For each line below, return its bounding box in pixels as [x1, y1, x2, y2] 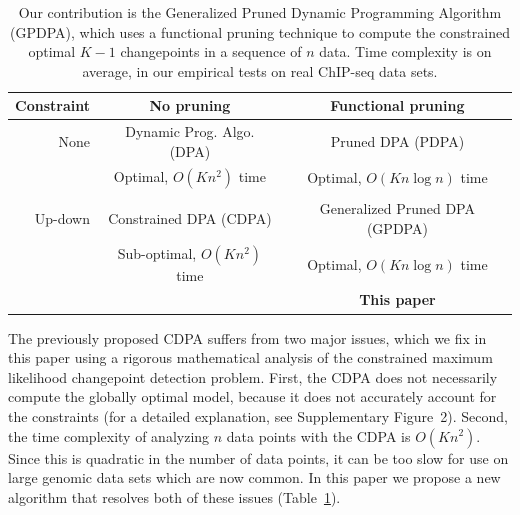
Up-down [34, 207, 90, 228]
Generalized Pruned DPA [319, 198, 475, 219]
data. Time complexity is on [319, 41, 492, 62]
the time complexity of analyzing [8, 425, 210, 446]
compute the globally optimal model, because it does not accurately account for [8, 386, 497, 407]
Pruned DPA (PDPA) [330, 131, 465, 152]
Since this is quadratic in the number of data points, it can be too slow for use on [8, 447, 509, 468]
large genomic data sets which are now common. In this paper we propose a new [8, 467, 501, 488]
